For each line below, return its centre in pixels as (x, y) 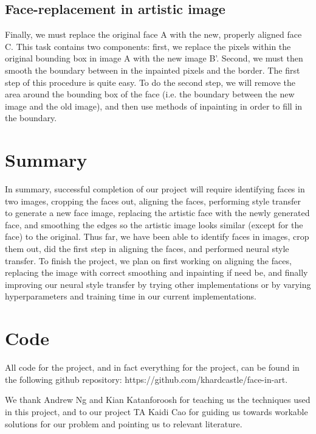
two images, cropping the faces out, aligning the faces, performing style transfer (153, 201)
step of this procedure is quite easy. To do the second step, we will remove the (150, 82)
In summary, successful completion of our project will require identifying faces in (155, 189)
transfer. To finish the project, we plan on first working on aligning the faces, (148, 260)
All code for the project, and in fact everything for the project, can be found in (152, 367)
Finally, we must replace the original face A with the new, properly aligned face (153, 34)
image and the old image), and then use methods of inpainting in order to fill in (154, 106)
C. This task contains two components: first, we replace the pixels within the (148, 46)
